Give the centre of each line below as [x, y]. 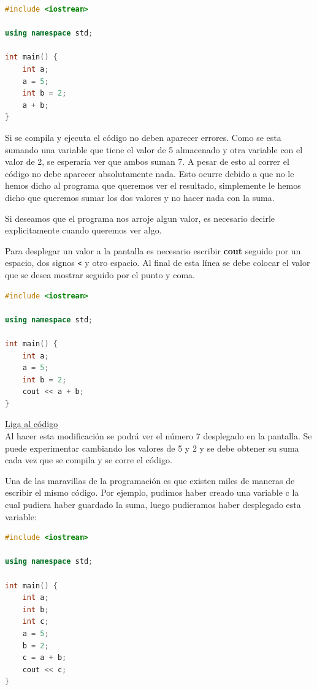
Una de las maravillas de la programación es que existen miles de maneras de [150, 480]
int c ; [36, 622]
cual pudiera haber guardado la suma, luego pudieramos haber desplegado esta [153, 505]
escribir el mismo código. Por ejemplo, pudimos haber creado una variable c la [152, 492]
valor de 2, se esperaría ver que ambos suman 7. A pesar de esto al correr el [147, 161]
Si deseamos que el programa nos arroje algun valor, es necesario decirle [140, 218]
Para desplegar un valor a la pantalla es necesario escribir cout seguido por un [153, 250]
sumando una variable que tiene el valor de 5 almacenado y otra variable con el [154, 149]
